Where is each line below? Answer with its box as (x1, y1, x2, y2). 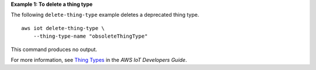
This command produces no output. (11, 46, 98, 53)
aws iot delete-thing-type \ (21, 25, 105, 31)
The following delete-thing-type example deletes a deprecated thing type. (11, 12, 200, 19)
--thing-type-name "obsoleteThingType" (33, 33, 148, 40)
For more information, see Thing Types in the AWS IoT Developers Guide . (11, 56, 187, 63)
